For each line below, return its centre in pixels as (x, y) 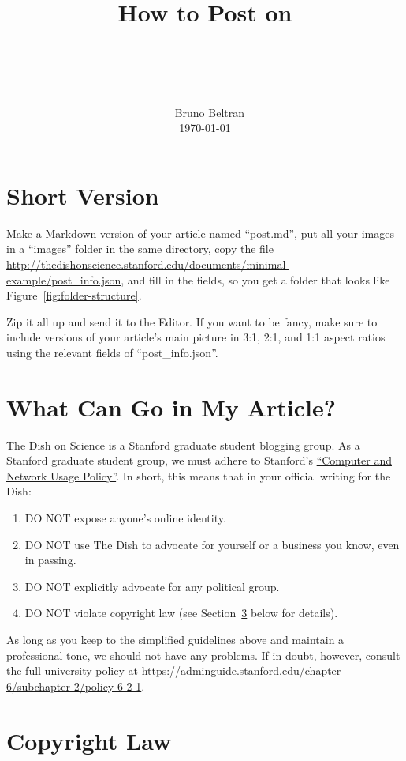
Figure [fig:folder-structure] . (74, 295)
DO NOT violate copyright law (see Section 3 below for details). (181, 613)
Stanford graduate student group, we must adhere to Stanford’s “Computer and (199, 460)
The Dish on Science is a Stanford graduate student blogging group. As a (183, 445)
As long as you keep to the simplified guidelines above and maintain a (175, 640)
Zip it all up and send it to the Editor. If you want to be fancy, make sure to (192, 321)
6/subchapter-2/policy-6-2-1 (74, 686)
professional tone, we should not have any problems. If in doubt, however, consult (203, 655)
